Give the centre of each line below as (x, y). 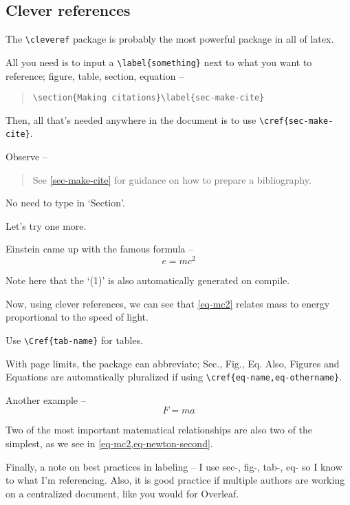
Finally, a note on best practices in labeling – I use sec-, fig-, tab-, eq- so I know (174, 466)
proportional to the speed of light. (77, 317)
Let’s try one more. (46, 225)
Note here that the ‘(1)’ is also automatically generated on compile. (148, 280)
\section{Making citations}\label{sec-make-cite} (149, 98)
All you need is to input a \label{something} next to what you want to (159, 62)
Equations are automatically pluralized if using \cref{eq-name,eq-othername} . (174, 377)
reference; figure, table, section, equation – (95, 75)
